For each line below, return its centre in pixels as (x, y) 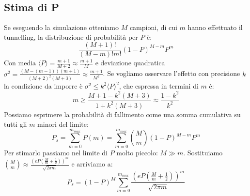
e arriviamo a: (92, 164)
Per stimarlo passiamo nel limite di (56, 152)
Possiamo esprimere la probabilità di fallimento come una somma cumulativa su (122, 114)
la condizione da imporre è (43, 86)
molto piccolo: (137, 152)
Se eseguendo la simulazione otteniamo (61, 27)
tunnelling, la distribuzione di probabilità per (71, 37)
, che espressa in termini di (159, 86)
